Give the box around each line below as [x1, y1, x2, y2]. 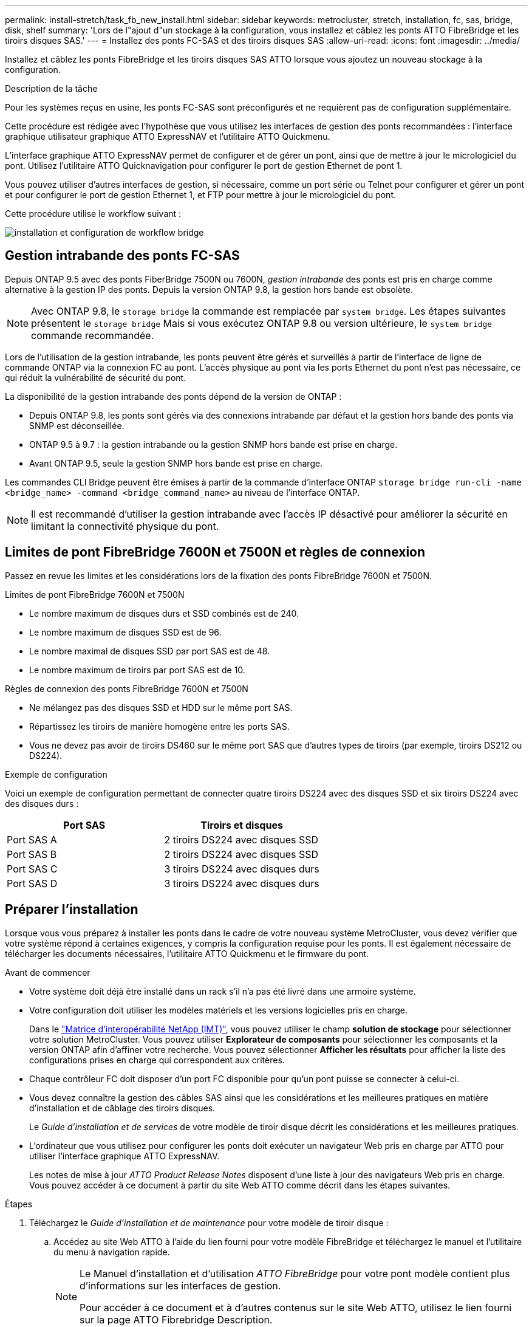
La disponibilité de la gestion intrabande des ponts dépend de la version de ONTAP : [5, 391, 342, 402]
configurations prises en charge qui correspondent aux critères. [29, 1054, 285, 1065]
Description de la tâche [5, 83, 98, 94]
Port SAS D [7, 877, 58, 890]
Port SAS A [7, 833, 57, 846]
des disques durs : [5, 798, 79, 809]
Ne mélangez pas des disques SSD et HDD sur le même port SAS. [29, 702, 293, 713]
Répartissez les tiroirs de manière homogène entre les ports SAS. [29, 721, 290, 732]
